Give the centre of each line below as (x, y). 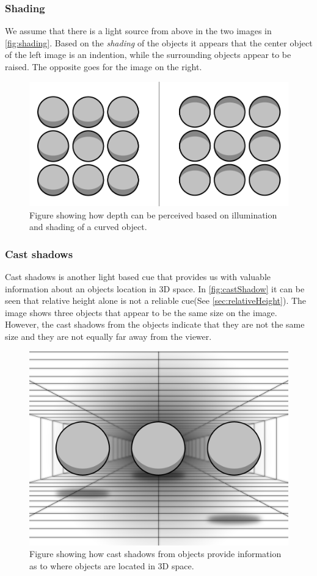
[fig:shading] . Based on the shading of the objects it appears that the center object (159, 42)
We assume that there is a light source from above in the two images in (138, 31)
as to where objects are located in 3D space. (112, 565)
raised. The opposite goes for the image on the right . (104, 67)
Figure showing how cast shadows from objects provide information (155, 554)
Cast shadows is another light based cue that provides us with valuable (138, 276)
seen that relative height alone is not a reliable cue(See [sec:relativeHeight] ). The (156, 301)
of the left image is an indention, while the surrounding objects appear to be (148, 55)
